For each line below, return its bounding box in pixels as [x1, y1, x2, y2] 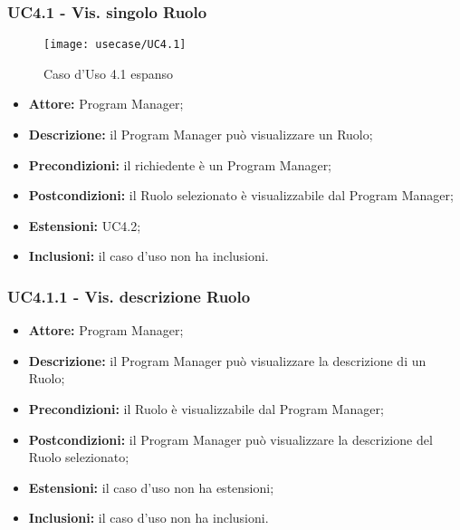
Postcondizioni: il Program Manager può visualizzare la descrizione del [28, 429, 433, 448]
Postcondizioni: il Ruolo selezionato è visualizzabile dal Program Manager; [28, 186, 454, 205]
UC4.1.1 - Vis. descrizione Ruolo [7, 284, 251, 307]
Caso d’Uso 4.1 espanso [43, 63, 174, 82]
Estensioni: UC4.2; [28, 216, 141, 235]
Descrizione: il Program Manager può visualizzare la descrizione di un [28, 351, 426, 370]
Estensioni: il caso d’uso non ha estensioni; [28, 477, 274, 496]
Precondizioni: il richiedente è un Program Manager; [28, 155, 332, 174]
